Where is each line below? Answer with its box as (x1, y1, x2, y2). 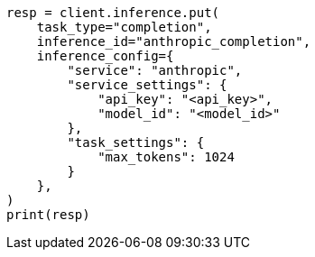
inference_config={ (36, 49, 174, 63)
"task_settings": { (67, 135, 205, 150)
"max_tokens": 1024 (97, 150, 235, 164)
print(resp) (6, 207, 90, 222)
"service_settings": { (67, 78, 227, 92)
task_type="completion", (36, 20, 212, 34)
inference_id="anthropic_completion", (36, 34, 311, 49)
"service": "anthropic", (67, 63, 243, 78)
